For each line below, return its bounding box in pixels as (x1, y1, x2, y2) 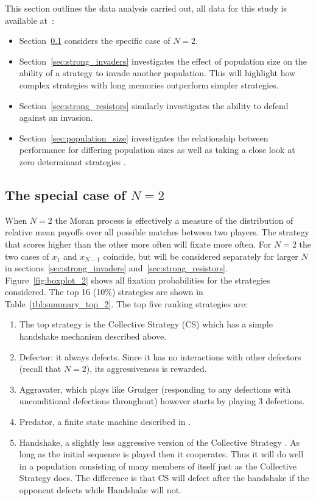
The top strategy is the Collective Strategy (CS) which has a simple (19, 318, 273, 330)
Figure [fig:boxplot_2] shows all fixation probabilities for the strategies (5, 273, 270, 286)
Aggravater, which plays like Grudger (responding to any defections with (19, 382, 291, 395)
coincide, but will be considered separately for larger (103, 249, 298, 262)
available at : (5, 13, 54, 26)
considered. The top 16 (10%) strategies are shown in (5, 285, 203, 298)
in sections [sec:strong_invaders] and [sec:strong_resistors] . (5, 262, 228, 274)
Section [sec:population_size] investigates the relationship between (19, 131, 269, 144)
